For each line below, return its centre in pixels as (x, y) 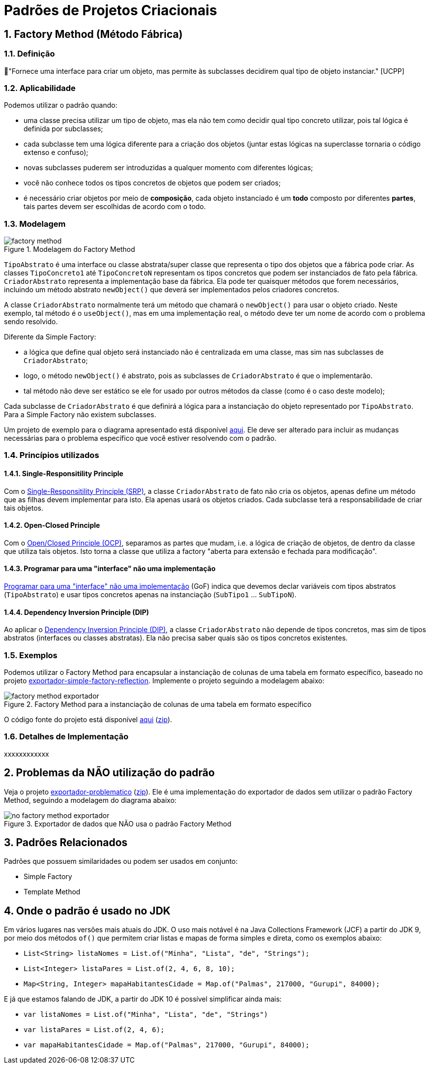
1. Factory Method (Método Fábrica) (93, 34)
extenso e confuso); (56, 153)
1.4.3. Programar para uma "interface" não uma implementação (110, 569)
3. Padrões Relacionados (66, 843)
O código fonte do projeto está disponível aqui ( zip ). (88, 720)
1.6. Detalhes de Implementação (66, 737)
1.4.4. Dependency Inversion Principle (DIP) (77, 612)
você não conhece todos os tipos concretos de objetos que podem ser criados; (152, 183)
